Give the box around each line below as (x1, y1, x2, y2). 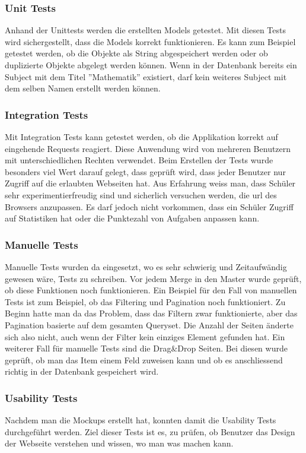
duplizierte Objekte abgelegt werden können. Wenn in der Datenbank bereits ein (5, 59, 297, 71)
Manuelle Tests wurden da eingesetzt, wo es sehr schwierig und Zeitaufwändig (5, 260, 287, 273)
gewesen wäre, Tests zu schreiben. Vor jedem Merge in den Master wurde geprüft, (5, 272, 302, 284)
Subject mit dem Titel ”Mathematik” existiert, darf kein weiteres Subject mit (5, 70, 287, 83)
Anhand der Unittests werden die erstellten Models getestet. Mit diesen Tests (5, 24, 286, 36)
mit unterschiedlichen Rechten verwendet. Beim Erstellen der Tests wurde (5, 154, 273, 166)
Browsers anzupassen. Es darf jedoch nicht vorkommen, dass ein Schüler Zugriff (5, 200, 294, 213)
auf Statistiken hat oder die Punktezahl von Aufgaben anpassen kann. (5, 212, 260, 224)
